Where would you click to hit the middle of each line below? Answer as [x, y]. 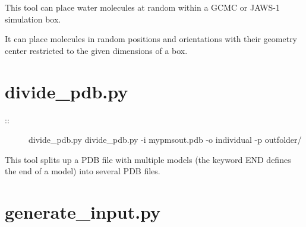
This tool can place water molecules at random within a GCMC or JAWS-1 [142, 7]
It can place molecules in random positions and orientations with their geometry [151, 39]
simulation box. [33, 19]
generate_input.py [83, 212]
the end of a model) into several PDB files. [83, 171]
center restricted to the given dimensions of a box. [96, 50]
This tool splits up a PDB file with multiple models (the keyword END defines [148, 159]
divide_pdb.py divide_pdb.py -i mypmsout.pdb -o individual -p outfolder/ [165, 140]
